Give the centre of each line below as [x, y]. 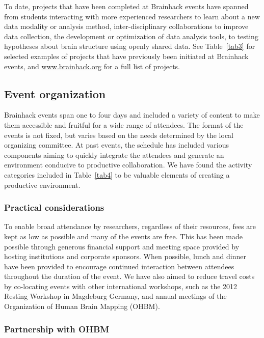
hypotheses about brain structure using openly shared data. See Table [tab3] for [130, 46]
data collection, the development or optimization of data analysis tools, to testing [131, 36]
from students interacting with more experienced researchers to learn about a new [132, 16]
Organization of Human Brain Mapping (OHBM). [82, 306]
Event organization [55, 93]
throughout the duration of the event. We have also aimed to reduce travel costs [129, 276]
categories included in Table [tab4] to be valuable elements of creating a [117, 174]
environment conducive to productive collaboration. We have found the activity [128, 165]
